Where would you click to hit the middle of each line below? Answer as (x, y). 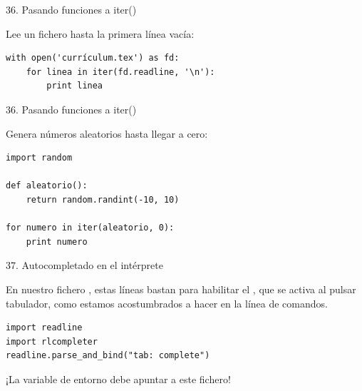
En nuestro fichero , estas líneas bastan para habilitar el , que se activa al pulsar (181, 289)
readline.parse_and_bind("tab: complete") (108, 356)
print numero (57, 242)
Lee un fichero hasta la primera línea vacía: (100, 33)
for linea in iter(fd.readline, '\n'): (120, 72)
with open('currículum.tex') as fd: (93, 58)
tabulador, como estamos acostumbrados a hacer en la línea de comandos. (167, 303)
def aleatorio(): (47, 186)
